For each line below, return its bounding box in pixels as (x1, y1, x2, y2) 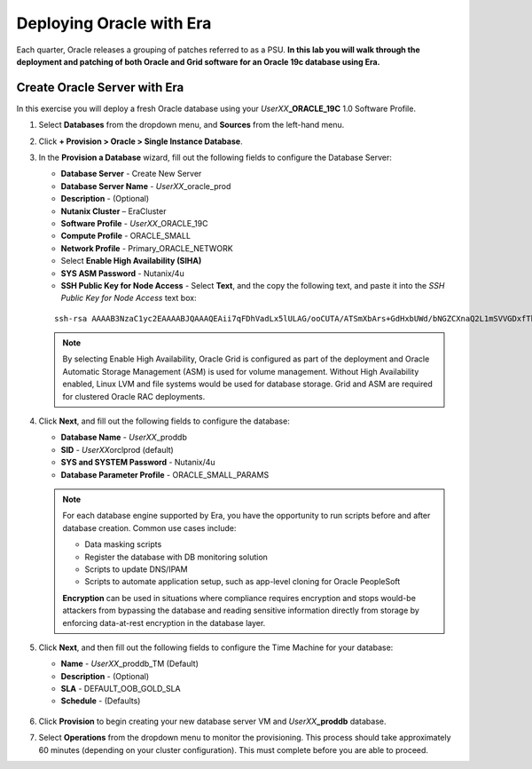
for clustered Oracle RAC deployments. (62, 391, 206, 401)
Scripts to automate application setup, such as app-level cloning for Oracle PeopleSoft (84, 576, 401, 587)
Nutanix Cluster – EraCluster (60, 205, 167, 217)
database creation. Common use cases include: (62, 522, 237, 533)
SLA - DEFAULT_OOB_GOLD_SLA (60, 684, 181, 694)
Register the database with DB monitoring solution (84, 551, 268, 562)
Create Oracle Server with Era (16, 80, 184, 95)
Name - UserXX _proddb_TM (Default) (60, 658, 199, 670)
